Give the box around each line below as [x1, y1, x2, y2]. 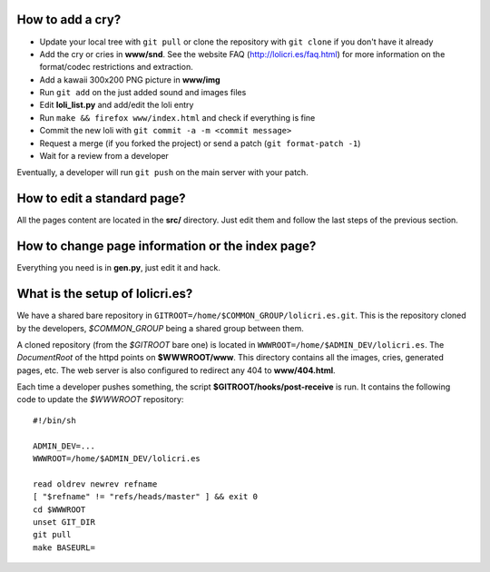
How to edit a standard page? [16, 191, 186, 206]
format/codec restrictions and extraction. [39, 62, 194, 73]
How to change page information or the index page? [16, 239, 317, 254]
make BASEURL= [33, 542, 95, 553]
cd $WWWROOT [33, 504, 86, 515]
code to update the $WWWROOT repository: [16, 394, 184, 405]
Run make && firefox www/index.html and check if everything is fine [39, 112, 316, 123]
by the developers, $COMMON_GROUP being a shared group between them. [16, 322, 304, 333]
